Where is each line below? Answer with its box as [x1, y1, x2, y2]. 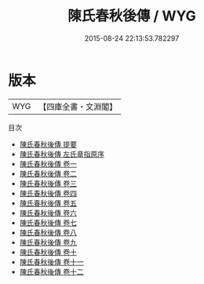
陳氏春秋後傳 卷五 [19, 198, 77, 208]
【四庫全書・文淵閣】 [38, 101, 118, 112]
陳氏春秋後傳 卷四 [19, 188, 77, 198]
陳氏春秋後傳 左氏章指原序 [19, 149, 104, 158]
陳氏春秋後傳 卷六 [19, 208, 77, 217]
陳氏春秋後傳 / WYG [67, 7, 196, 25]
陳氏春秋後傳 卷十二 [19, 267, 84, 276]
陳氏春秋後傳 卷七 [19, 217, 77, 228]
